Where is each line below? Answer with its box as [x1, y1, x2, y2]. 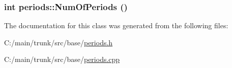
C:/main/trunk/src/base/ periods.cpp [4, 54, 120, 64]
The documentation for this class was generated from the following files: [4, 20, 228, 31]
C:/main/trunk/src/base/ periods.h [4, 37, 113, 47]
